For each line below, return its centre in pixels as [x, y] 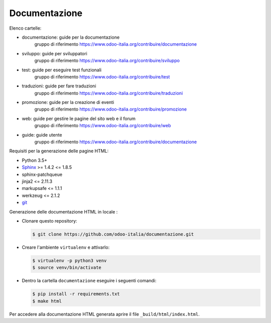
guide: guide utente [42, 135]
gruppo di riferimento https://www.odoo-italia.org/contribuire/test [102, 77]
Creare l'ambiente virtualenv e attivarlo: [66, 247]
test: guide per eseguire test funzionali [62, 70]
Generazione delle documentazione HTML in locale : [63, 211]
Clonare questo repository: [49, 221]
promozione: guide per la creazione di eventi [68, 102]
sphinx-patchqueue [42, 174]
